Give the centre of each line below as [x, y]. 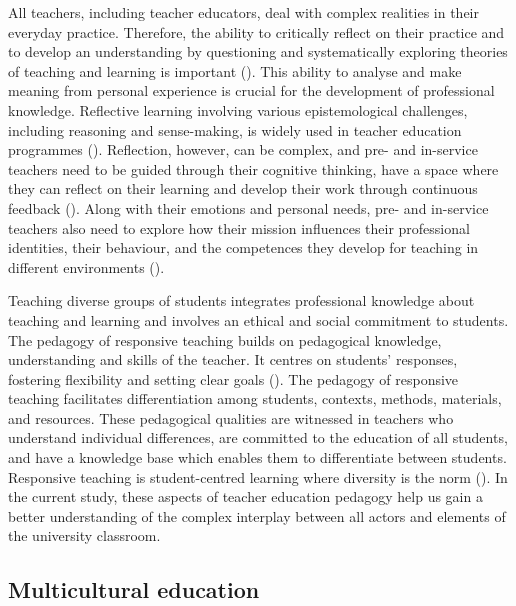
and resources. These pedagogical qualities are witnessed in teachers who [231, 417]
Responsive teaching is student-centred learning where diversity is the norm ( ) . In [258, 476]
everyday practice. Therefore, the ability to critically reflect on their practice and [256, 31]
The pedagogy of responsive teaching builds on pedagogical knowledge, [225, 339]
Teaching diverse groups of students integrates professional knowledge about [241, 300]
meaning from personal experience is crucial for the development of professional [251, 90]
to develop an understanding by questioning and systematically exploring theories [258, 51]
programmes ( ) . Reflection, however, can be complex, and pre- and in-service [243, 149]
